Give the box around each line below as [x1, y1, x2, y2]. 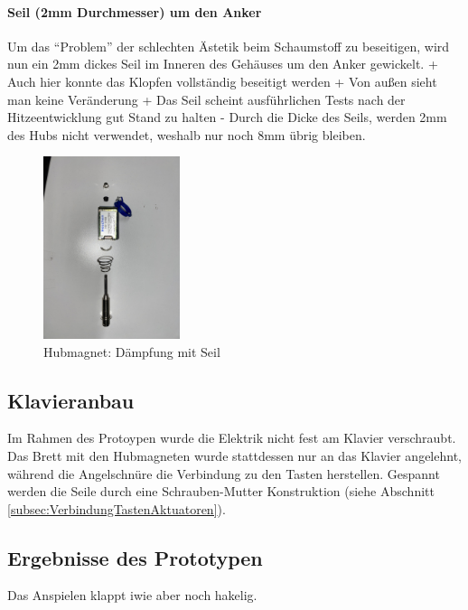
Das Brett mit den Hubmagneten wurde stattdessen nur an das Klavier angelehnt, [7, 446, 462, 465]
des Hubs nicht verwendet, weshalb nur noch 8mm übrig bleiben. [7, 125, 366, 144]
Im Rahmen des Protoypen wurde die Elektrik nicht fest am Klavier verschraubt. [7, 428, 456, 447]
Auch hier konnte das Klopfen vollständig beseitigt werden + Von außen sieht [7, 71, 437, 90]
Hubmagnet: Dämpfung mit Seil [43, 342, 220, 361]
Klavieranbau [7, 386, 135, 414]
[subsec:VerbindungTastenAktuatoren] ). [7, 499, 226, 518]
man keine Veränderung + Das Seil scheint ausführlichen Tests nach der [7, 89, 406, 108]
